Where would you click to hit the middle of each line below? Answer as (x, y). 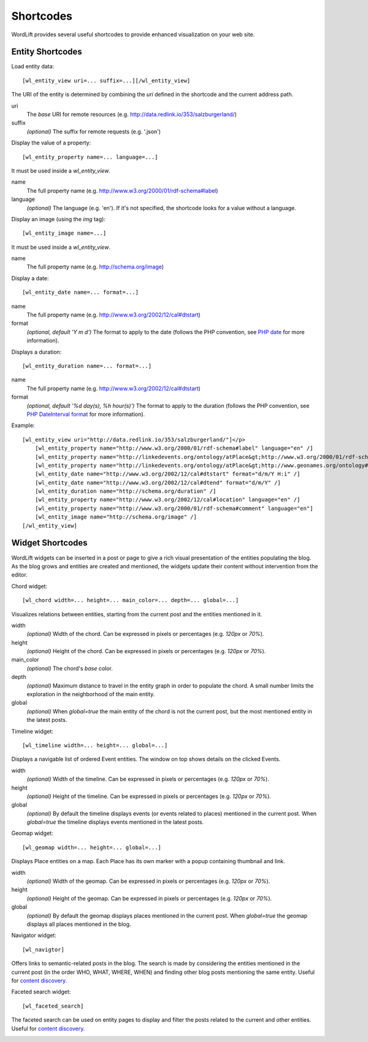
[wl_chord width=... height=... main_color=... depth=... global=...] (131, 600)
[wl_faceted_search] (53, 1006)
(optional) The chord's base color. (70, 668)
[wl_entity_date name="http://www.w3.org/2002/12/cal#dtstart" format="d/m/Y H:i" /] (167, 474)
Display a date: (30, 278)
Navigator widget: (34, 935)
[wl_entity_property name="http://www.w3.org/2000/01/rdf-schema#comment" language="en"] (174, 508)
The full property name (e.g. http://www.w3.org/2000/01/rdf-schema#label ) (122, 190)
